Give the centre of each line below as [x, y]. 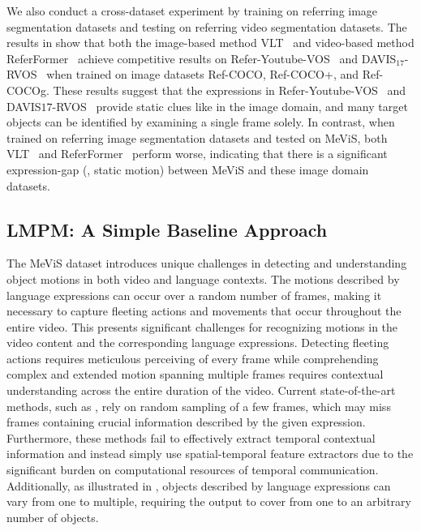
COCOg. [28, 90]
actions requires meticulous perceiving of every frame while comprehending [193, 358]
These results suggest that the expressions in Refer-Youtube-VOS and [230, 90]
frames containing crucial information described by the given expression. [186, 422]
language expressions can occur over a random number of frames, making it [194, 295]
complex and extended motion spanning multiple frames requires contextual [195, 374]
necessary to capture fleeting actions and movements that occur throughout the [204, 311]
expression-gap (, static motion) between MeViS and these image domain [188, 169]
